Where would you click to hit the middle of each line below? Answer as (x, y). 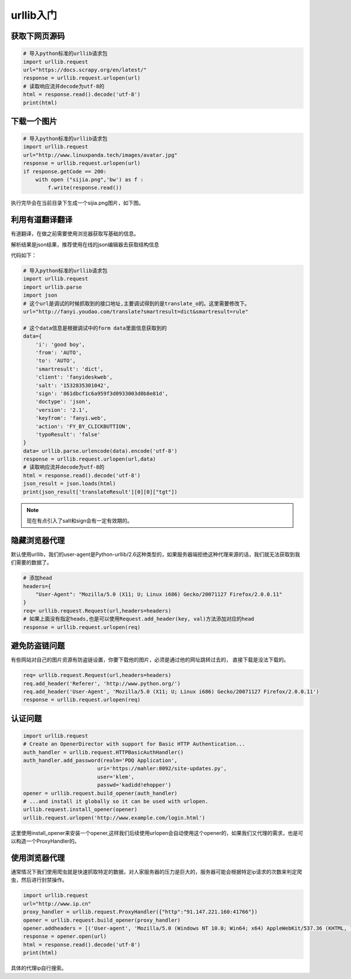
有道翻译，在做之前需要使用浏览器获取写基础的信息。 (75, 233)
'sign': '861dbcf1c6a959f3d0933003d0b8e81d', (102, 393)
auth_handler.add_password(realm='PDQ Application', (100, 760)
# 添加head (38, 578)
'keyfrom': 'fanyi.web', (71, 418)
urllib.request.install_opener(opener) (80, 810)
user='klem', (116, 777)
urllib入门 (34, 15)
